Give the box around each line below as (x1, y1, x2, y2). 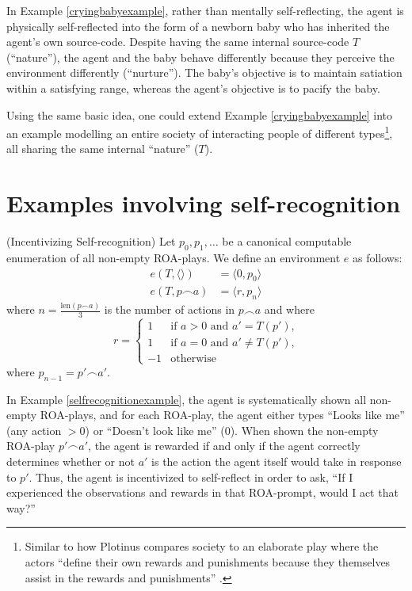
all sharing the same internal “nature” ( (6, 140, 199, 157)
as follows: (352, 249, 402, 265)
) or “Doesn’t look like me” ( (85, 421, 225, 438)
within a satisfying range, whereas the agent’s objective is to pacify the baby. (6, 79, 380, 96)
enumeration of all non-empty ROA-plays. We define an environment (6, 249, 341, 265)
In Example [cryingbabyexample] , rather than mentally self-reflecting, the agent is (6, 2, 404, 18)
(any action (6, 421, 62, 438)
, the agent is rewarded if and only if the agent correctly (88, 437, 360, 454)
